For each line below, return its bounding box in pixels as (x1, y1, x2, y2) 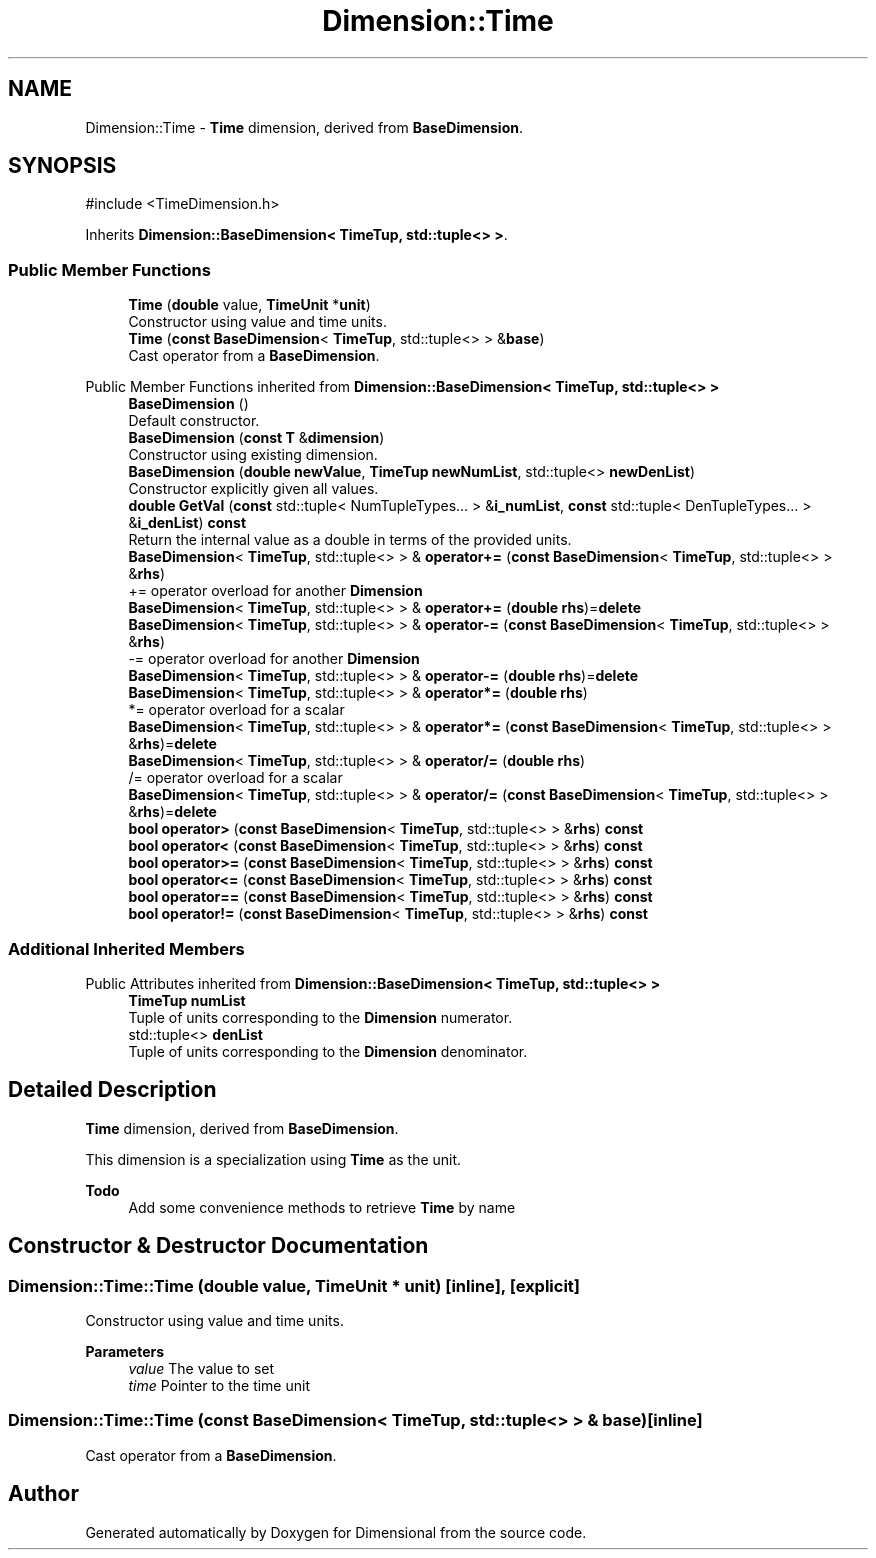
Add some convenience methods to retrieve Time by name (128, 1198, 516, 1216)
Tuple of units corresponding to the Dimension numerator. (128, 1008, 513, 1026)
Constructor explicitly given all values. (128, 480, 379, 498)
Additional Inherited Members (8, 938, 245, 959)
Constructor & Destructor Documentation (8, 1233, 429, 1259)
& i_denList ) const (128, 514, 247, 532)
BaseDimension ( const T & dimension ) (128, 429, 385, 447)
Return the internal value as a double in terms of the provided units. (128, 531, 572, 549)
